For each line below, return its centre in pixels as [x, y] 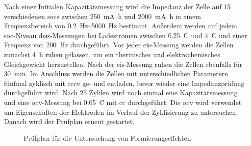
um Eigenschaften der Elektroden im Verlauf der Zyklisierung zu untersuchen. [121, 112]
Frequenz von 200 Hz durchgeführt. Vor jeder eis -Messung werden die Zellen [119, 45]
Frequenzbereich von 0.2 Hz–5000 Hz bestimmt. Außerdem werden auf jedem [121, 26]
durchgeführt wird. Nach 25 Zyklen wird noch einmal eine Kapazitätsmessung [121, 93]
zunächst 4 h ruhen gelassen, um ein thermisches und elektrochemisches [112, 54]
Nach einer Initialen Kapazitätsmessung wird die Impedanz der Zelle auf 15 [117, 6]
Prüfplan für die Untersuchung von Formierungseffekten [107, 137]
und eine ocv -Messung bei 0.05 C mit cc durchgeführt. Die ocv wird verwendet [123, 102]
